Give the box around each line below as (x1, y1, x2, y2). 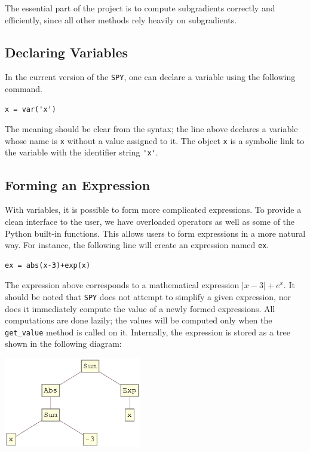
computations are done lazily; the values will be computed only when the (5, 314, 272, 326)
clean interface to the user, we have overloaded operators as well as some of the (5, 215, 295, 227)
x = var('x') (5, 105, 56, 114)
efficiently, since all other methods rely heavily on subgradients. (5, 13, 237, 26)
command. (5, 83, 42, 95)
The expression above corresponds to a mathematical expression (5, 279, 240, 291)
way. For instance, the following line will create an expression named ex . (5, 239, 269, 251)
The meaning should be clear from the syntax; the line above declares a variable (5, 123, 298, 135)
